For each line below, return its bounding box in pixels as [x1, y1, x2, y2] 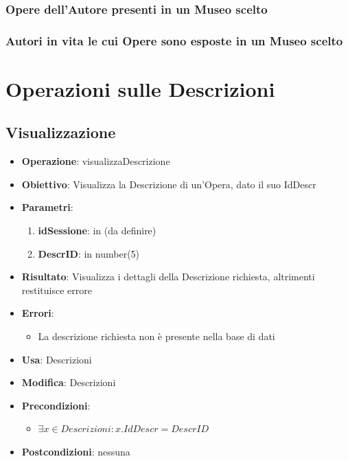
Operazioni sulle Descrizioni [5, 74, 275, 102]
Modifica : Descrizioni [21, 375, 116, 390]
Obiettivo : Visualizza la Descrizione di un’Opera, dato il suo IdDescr [21, 177, 316, 191]
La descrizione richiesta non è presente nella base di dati [38, 329, 275, 344]
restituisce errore [21, 282, 92, 297]
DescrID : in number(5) [38, 246, 140, 260]
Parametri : [21, 200, 73, 214]
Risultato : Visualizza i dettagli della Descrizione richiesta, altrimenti [21, 269, 315, 284]
